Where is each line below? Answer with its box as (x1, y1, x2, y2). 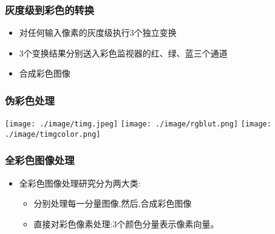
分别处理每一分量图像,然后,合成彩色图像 (33, 197, 192, 210)
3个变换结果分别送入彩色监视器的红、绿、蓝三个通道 (19, 46, 228, 59)
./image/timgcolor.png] (5, 129, 101, 139)
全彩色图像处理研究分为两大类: (19, 176, 141, 189)
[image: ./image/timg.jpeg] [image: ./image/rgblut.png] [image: (5, 120, 271, 129)
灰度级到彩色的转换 (5, 2, 95, 17)
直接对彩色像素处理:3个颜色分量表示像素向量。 (33, 217, 219, 230)
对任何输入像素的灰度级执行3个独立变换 (19, 26, 177, 39)
